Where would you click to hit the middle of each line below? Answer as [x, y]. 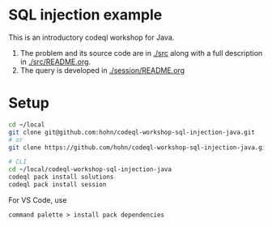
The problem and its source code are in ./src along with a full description [141, 53]
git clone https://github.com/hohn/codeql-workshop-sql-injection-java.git [139, 148]
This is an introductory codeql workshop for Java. [91, 37]
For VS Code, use [38, 199]
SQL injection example [85, 15]
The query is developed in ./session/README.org [102, 70]
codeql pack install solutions [61, 177]
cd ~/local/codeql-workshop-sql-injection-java [90, 169]
